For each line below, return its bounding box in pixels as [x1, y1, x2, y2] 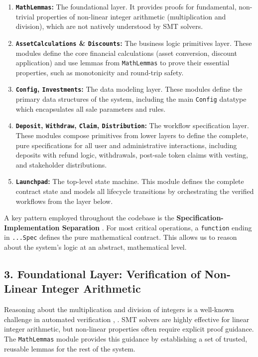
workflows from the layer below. [15, 195, 113, 206]
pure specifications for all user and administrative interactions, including [15, 140, 237, 150]
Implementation [4, 222, 60, 232]
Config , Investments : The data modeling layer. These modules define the [15, 84, 243, 94]
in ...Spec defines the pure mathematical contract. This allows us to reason [4, 232, 237, 242]
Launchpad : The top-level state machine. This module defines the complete [15, 176, 244, 186]
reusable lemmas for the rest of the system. [4, 343, 135, 354]
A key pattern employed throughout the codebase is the [4, 212, 174, 223]
